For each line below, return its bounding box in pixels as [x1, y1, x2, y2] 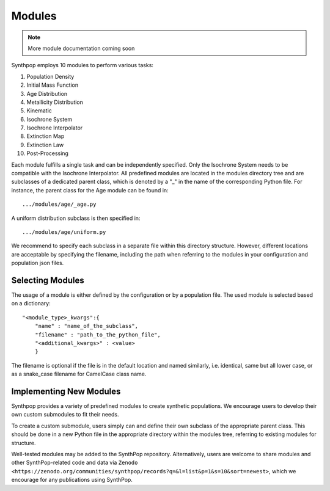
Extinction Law [26, 141, 64, 148]
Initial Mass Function [26, 81, 79, 89]
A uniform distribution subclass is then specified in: [11, 214, 141, 222]
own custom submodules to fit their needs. [11, 411, 119, 418]
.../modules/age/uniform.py [22, 228, 106, 235]
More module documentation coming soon [28, 45, 135, 52]
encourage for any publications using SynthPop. [11, 476, 133, 484]
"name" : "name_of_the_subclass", [34, 322, 139, 330]
